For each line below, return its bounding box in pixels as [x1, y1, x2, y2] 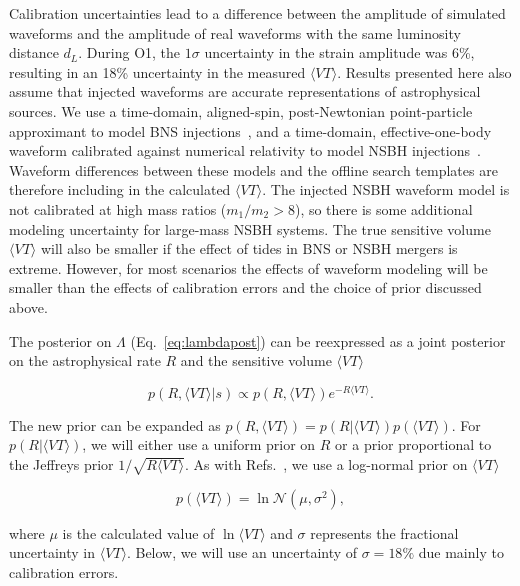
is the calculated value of [62, 522, 215, 543]
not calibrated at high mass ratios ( [9, 198, 227, 219]
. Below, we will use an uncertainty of [126, 542, 358, 563]
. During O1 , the [78, 42, 181, 63]
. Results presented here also [337, 61, 512, 82]
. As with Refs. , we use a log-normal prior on [184, 453, 468, 474]
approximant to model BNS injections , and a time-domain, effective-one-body [9, 120, 492, 141]
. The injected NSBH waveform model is [262, 179, 510, 200]
